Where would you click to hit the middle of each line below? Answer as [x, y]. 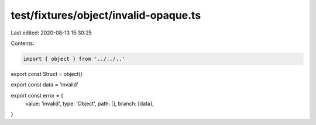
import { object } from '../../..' [74, 59]
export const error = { [37, 95]
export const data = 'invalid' [44, 85]
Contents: [23, 43]
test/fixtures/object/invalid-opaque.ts [106, 15]
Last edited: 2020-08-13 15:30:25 [51, 33]
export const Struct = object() [47, 74]
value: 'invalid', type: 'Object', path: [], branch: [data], [90, 104]
